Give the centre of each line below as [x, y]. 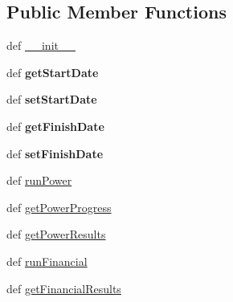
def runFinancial [47, 261]
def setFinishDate [55, 153]
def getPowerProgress [59, 207]
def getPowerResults [56, 234]
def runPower [39, 180]
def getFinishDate [55, 126]
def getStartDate [53, 72]
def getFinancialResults [64, 288]
